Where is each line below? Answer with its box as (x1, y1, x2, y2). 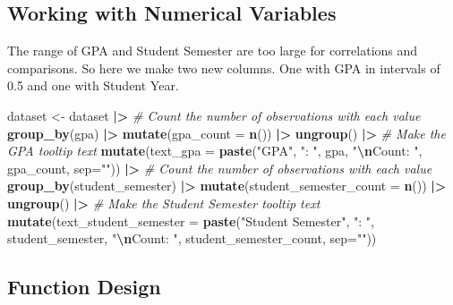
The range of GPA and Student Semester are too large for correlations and (7, 41, 418, 60)
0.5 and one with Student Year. (7, 76, 179, 95)
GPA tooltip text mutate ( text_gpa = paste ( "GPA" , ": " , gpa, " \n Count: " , (7, 141, 423, 160)
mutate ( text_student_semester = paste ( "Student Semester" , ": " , (7, 211, 374, 230)
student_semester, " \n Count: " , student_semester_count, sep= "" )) (7, 229, 377, 248)
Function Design (7, 273, 161, 301)
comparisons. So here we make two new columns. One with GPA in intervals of (7, 58, 440, 77)
